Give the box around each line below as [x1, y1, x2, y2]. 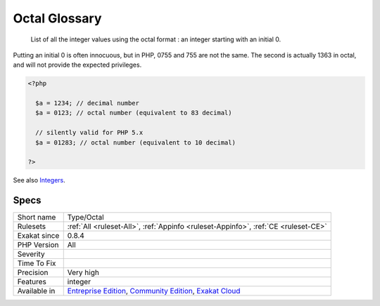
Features [17, 277, 47, 287]
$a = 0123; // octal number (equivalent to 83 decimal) [35, 109, 232, 117]
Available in [17, 286, 56, 296]
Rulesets [17, 222, 46, 232]
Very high [67, 267, 100, 277]
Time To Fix [17, 258, 56, 268]
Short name [17, 213, 56, 222]
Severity [17, 249, 45, 259]
